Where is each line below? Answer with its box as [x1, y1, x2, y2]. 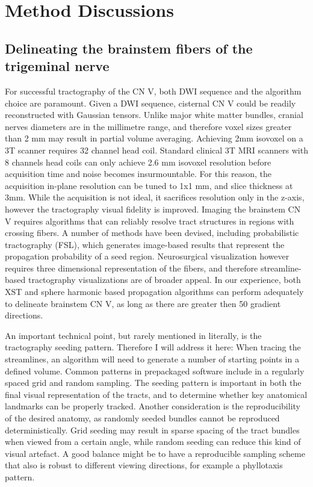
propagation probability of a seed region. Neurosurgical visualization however [5, 250, 290, 262]
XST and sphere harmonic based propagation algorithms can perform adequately [5, 285, 304, 298]
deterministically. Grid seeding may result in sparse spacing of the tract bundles [5, 423, 300, 436]
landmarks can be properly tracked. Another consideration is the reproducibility [5, 400, 300, 412]
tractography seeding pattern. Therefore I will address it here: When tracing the [5, 341, 301, 353]
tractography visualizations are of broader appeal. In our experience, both [28, 273, 301, 286]
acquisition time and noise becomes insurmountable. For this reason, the [5, 167, 271, 180]
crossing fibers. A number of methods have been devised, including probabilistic [5, 226, 299, 239]
